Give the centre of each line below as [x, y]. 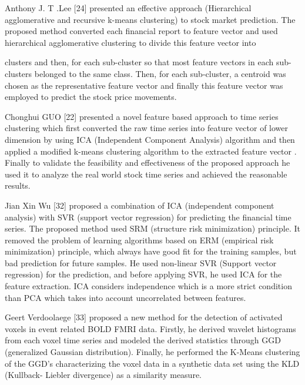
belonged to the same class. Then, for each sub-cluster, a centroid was [160, 73]
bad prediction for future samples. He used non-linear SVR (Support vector [141, 262]
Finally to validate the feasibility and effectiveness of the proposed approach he [148, 163]
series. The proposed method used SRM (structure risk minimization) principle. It [152, 228]
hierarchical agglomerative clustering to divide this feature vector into [130, 42]
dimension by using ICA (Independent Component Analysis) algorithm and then [150, 139]
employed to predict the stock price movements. [91, 97]
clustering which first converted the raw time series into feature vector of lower [147, 128]
